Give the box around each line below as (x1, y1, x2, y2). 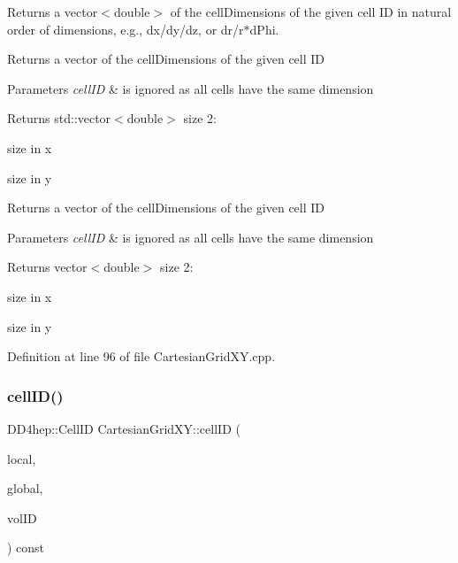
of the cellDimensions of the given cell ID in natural (170, 3, 452, 20)
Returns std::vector (7, 109, 111, 127)
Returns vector (7, 258, 88, 276)
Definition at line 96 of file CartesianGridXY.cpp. (7, 347, 276, 366)
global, (7, 479, 43, 497)
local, (7, 449, 36, 467)
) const (7, 538, 45, 557)
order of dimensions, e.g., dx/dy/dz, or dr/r (7, 19, 244, 38)
